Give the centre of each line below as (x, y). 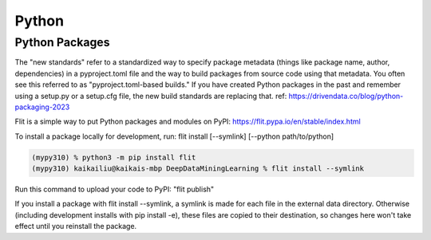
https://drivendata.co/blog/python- (346, 96)
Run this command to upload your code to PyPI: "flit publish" (115, 189)
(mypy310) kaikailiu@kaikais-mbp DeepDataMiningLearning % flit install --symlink (198, 169)
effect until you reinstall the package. (76, 226)
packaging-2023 (42, 107)
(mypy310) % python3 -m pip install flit (114, 157)
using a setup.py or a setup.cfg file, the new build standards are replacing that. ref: (151, 96)
